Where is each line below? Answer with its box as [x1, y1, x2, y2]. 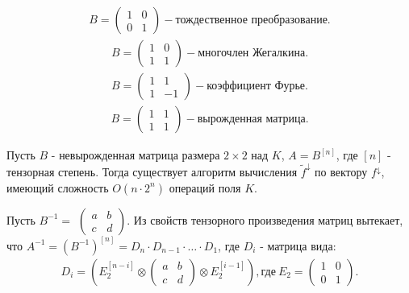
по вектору [315, 163, 368, 180]
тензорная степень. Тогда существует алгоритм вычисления [6, 163, 298, 180]
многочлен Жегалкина [198, 47, 306, 60]
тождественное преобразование [175, 14, 328, 27]
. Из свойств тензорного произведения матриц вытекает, [127, 211, 403, 228]
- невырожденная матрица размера [51, 146, 220, 163]
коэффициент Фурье [207, 80, 306, 93]
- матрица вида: [260, 237, 336, 254]
